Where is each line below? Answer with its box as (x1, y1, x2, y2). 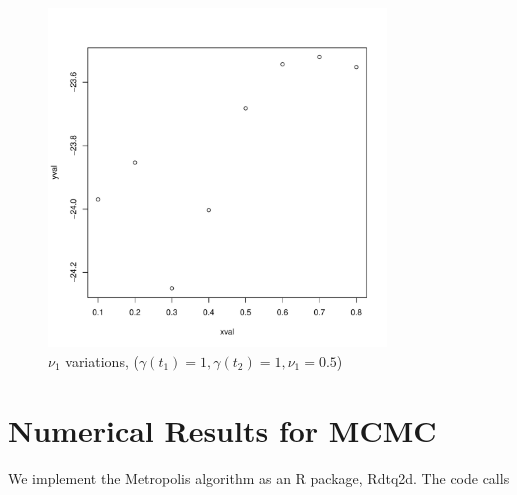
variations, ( (65, 350, 139, 371)
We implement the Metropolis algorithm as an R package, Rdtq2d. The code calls (8, 467, 510, 488)
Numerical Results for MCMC (8, 409, 437, 450)
